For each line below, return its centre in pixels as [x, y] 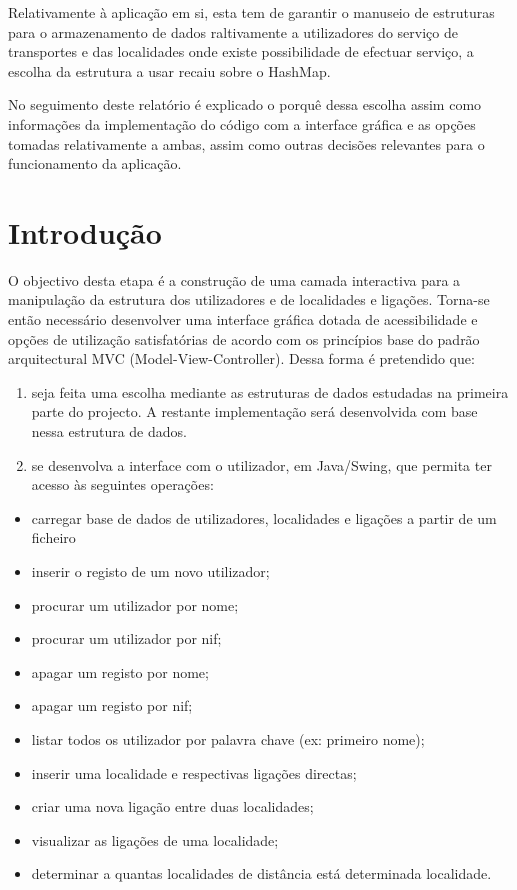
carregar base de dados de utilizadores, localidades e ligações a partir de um [264, 517]
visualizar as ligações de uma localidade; [155, 839]
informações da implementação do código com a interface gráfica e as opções [242, 123]
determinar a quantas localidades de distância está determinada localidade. [261, 873]
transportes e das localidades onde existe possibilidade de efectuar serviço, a [241, 51]
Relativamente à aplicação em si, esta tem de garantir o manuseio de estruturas [251, 12]
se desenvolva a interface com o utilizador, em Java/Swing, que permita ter [261, 464]
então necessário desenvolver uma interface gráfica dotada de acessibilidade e [243, 319]
